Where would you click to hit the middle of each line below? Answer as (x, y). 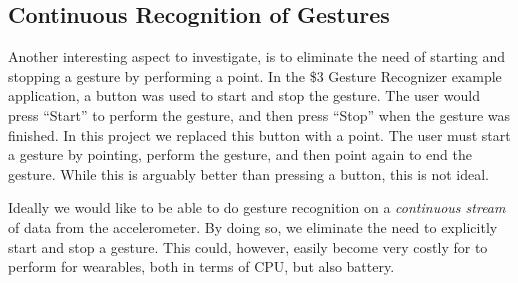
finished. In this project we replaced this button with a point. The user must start (259, 134)
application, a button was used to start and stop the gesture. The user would (244, 95)
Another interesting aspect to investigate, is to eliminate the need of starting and (257, 56)
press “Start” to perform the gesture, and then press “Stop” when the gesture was (259, 114)
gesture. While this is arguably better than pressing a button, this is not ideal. (249, 173)
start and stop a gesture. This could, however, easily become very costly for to (248, 246)
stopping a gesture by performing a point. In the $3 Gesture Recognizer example (255, 75)
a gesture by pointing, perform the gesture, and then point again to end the (240, 154)
